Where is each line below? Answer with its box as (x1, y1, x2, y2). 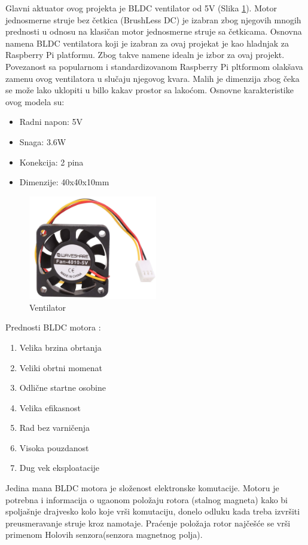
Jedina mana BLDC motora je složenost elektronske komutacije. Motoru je (5, 482, 279, 494)
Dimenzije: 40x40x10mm (19, 176, 109, 188)
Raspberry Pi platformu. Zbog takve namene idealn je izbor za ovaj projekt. (5, 48, 285, 61)
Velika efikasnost (19, 401, 81, 414)
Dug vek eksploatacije (19, 461, 100, 474)
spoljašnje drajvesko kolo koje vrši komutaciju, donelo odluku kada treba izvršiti (5, 505, 300, 518)
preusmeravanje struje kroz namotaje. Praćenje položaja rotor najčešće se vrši (5, 516, 291, 529)
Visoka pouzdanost (19, 441, 89, 454)
